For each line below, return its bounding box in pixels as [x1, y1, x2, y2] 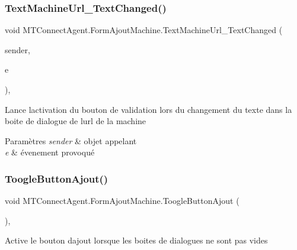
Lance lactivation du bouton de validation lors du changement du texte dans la [5, 103, 292, 115]
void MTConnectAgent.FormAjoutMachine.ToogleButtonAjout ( [5, 194, 239, 207]
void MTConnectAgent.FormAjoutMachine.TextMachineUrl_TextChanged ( [5, 24, 283, 36]
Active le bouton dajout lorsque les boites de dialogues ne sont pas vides [5, 234, 268, 246]
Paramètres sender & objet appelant [5, 134, 137, 147]
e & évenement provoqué [5, 146, 95, 158]
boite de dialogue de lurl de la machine [5, 115, 146, 127]
